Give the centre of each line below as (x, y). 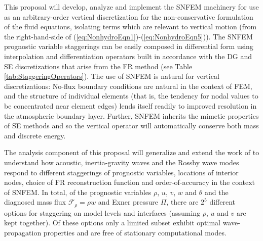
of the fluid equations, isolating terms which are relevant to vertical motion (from (130, 27)
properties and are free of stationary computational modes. (135, 232)
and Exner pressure (128, 202)
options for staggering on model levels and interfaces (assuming (102, 212)
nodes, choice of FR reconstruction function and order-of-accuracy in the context (130, 182)
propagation (23, 232)
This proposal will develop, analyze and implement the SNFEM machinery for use (131, 7)
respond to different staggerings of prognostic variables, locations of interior (121, 172)
